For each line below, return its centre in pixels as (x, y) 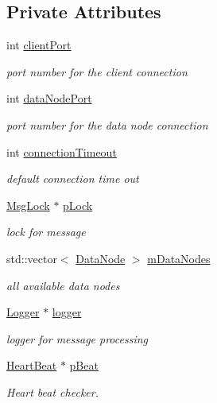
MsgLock (28, 205)
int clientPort (39, 45)
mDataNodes (179, 258)
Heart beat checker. (52, 391)
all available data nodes (63, 285)
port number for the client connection (97, 71)
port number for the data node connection (107, 124)
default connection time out (73, 178)
